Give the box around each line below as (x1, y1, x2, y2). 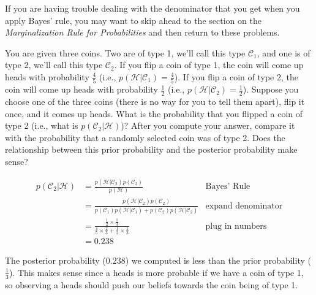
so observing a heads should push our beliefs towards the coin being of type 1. (5, 278, 298, 291)
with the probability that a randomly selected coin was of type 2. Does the (5, 131, 285, 144)
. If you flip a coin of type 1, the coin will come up (114, 58, 304, 71)
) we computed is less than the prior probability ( (125, 254, 311, 267)
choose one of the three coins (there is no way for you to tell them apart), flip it (5, 95, 305, 108)
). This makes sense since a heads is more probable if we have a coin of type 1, (9, 266, 304, 278)
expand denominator (205, 201, 283, 210)
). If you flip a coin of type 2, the (174, 70, 298, 83)
